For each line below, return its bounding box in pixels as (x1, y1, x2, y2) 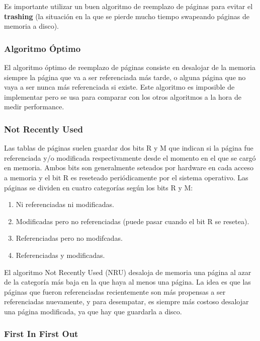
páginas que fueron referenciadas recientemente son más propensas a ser (4, 286, 226, 297)
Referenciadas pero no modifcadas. (16, 233, 123, 243)
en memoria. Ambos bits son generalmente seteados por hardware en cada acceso (4, 162, 254, 173)
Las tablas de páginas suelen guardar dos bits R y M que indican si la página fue (4, 143, 253, 153)
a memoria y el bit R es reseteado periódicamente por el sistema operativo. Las (4, 172, 248, 182)
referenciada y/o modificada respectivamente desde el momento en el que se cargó (4, 152, 256, 163)
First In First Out (4, 327, 78, 340)
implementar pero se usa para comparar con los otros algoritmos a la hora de (4, 91, 241, 102)
